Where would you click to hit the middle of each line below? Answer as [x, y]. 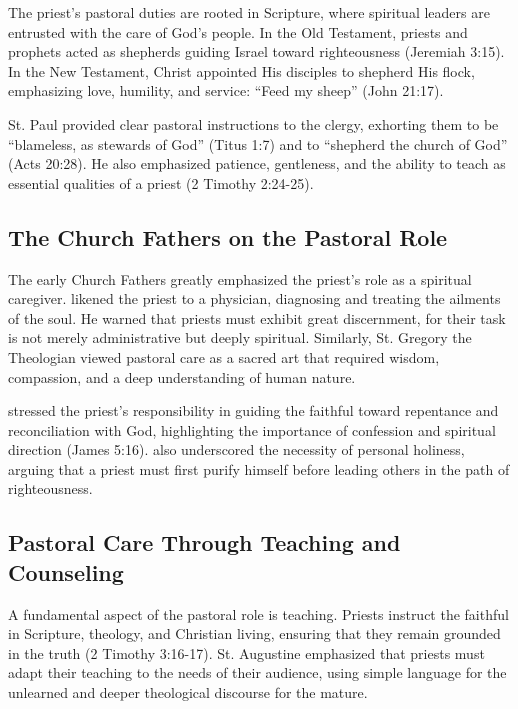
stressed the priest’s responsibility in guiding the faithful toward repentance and [253, 410]
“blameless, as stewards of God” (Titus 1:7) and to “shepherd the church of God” [258, 143]
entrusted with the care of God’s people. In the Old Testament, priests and [238, 31]
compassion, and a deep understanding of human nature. [182, 376]
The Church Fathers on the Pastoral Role [228, 236]
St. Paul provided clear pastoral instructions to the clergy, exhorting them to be [253, 123]
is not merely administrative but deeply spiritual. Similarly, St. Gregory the [240, 337]
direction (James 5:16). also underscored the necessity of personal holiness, [236, 449]
